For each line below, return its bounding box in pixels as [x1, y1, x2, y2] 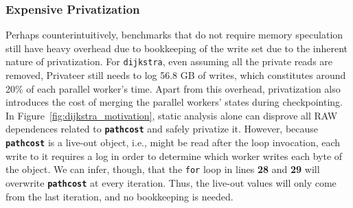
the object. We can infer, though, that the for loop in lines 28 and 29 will [5, 162, 320, 176]
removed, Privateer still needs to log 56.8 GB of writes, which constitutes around [5, 68, 346, 82]
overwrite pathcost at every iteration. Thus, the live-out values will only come [5, 176, 337, 189]
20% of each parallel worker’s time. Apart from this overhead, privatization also [5, 81, 341, 95]
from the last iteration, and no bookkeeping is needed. [5, 189, 234, 203]
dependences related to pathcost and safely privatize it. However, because [5, 122, 319, 136]
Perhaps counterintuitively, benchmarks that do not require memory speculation [5, 27, 343, 42]
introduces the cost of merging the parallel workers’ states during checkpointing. [5, 95, 343, 109]
